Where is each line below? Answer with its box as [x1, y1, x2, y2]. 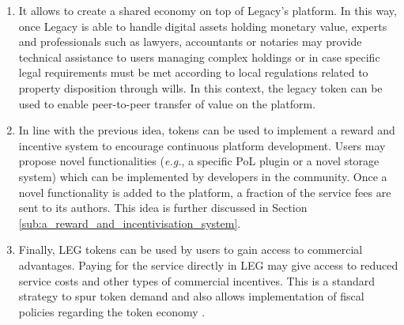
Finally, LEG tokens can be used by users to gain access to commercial [18, 241, 363, 258]
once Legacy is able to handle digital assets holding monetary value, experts [18, 17, 387, 34]
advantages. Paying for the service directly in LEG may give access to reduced [18, 256, 398, 273]
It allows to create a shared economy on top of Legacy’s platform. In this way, [18, 2, 397, 18]
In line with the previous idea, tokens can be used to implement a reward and [18, 122, 395, 138]
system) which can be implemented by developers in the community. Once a [18, 168, 387, 184]
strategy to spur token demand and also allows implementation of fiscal [18, 288, 364, 304]
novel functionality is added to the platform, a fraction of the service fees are [18, 183, 391, 200]
